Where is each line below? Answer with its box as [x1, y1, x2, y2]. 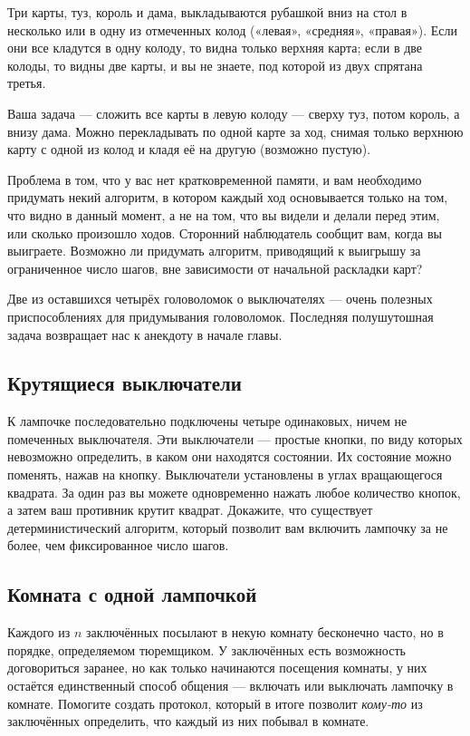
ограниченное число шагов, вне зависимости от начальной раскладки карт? [7, 258, 423, 277]
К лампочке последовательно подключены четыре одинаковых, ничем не [7, 412, 408, 431]
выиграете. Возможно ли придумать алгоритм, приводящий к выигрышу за [7, 241, 421, 260]
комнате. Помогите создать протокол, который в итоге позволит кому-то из [7, 693, 423, 712]
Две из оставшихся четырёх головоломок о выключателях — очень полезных [7, 289, 433, 308]
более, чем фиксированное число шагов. [7, 536, 229, 555]
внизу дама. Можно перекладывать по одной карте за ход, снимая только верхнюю [7, 121, 464, 140]
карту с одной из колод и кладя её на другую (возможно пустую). [7, 140, 371, 159]
